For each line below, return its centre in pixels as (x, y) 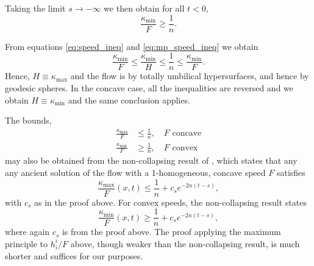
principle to (27, 243)
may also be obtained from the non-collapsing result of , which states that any (151, 160)
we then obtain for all (144, 8)
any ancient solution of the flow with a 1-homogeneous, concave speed (135, 173)
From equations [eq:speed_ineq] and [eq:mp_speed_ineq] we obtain (132, 46)
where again (27, 232)
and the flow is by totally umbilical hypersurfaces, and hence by (190, 76)
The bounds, (28, 120)
